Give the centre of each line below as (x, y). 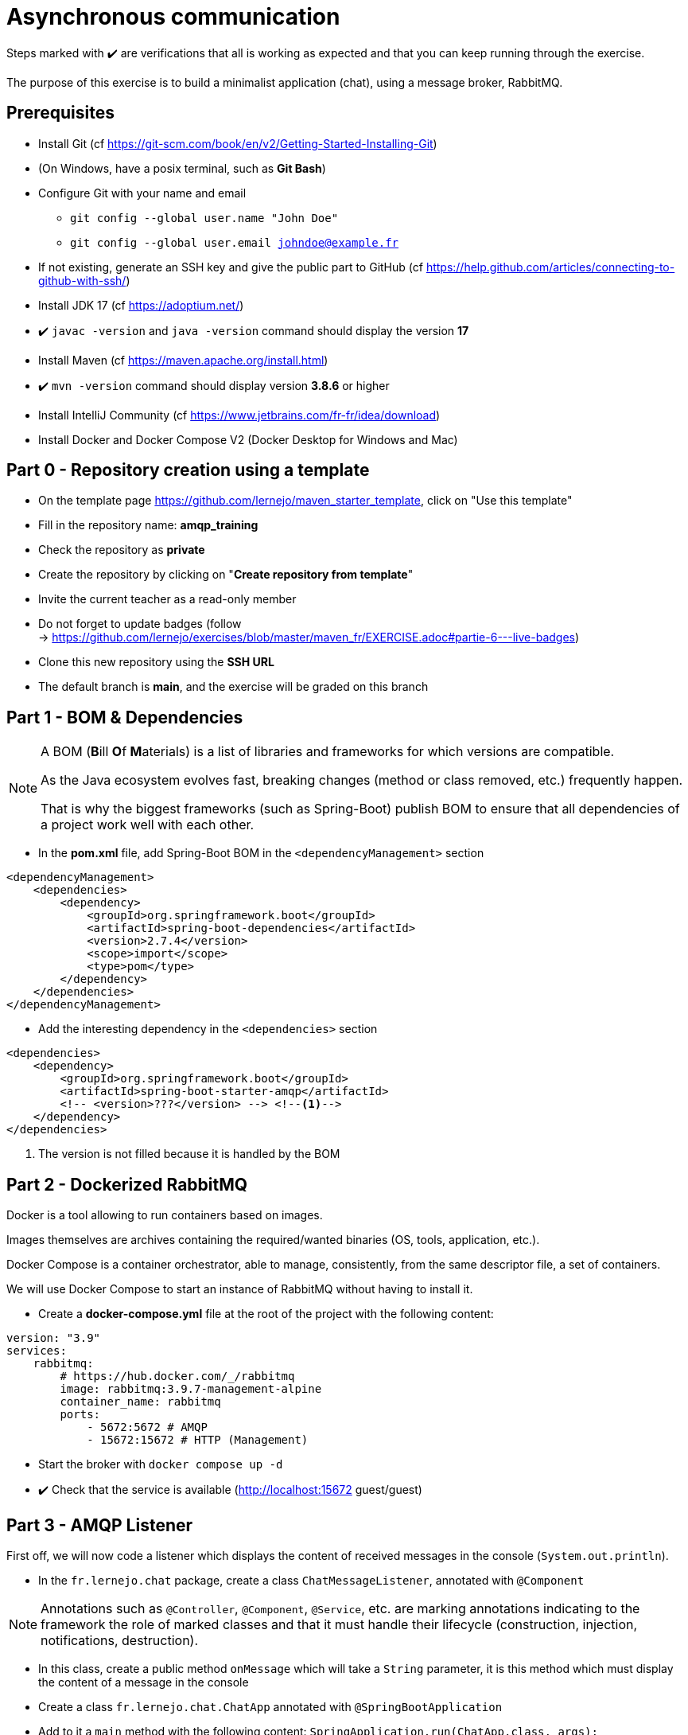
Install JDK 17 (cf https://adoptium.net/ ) (141, 305)
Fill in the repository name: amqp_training (148, 525)
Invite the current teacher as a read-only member (167, 599)
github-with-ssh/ (82, 280)
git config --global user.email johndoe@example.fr (235, 242)
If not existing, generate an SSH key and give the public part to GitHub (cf (231, 267)
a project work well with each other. (148, 825)
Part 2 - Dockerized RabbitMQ (127, 1184)
